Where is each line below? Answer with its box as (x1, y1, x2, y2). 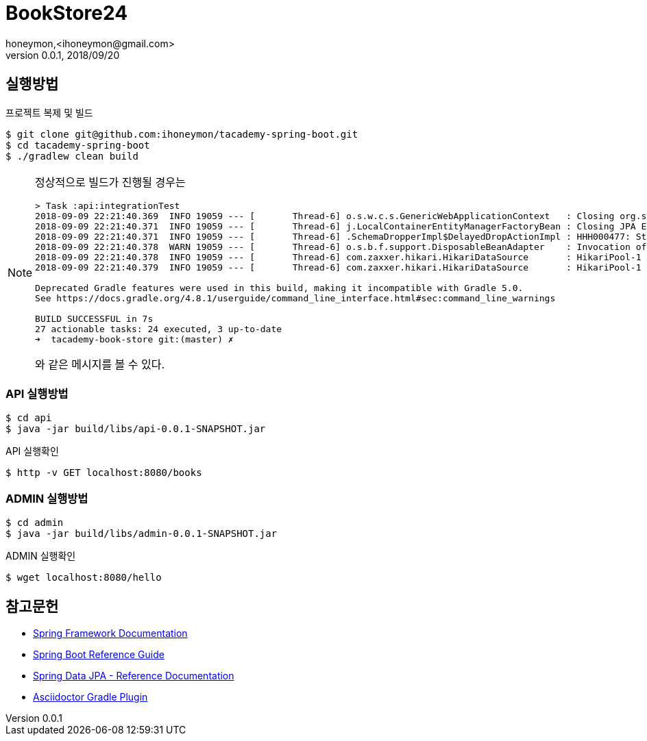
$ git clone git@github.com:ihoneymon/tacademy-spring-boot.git (5, 128, 358, 140)
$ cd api (5, 412, 52, 424)
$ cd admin (5, 517, 64, 529)
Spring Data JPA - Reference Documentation (33, 669, 234, 681)
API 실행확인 (5, 445, 59, 457)
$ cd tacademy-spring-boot (5, 139, 150, 151)
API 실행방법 (5, 386, 69, 401)
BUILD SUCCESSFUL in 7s (35, 313, 154, 324)
